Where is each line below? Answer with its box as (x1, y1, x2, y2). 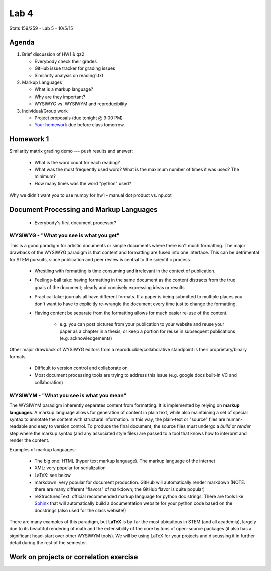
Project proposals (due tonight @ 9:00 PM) (34, 115, 123, 121)
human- (226, 416, 243, 422)
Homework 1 (9, 135, 49, 143)
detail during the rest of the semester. (9, 540, 87, 546)
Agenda (9, 38, 35, 47)
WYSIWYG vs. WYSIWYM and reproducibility (34, 101, 127, 107)
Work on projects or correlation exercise (9, 553, 138, 561)
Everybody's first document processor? (34, 219, 116, 226)
